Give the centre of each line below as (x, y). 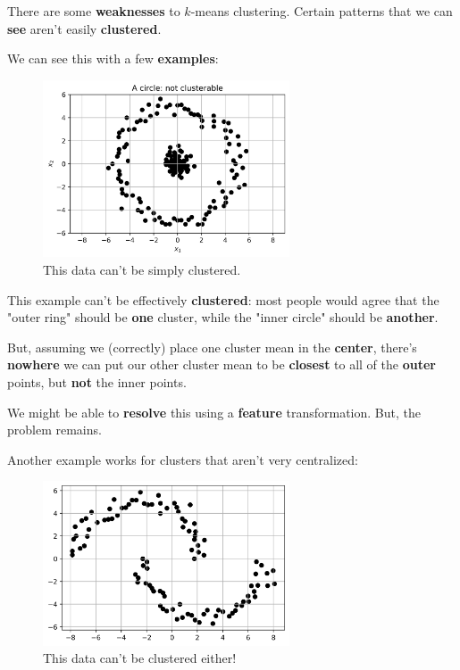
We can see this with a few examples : (113, 58)
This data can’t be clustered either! (140, 658)
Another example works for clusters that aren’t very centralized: (183, 459)
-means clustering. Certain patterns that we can (322, 11)
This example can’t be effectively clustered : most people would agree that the (223, 299)
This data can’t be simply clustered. (142, 269)
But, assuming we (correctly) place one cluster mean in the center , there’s (212, 347)
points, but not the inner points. (97, 381)
